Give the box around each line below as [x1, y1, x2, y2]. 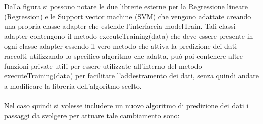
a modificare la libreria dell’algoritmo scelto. [4, 80, 142, 91]
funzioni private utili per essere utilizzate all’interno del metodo [4, 60, 202, 71]
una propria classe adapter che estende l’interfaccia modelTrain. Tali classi [4, 21, 236, 31]
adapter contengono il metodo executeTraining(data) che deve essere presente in [4, 30, 253, 41]
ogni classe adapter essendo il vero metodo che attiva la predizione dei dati [4, 40, 237, 51]
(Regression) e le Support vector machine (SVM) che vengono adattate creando [4, 11, 251, 21]
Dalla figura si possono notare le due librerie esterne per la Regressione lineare [4, 1, 248, 11]
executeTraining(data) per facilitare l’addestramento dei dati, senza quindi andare [4, 70, 259, 81]
